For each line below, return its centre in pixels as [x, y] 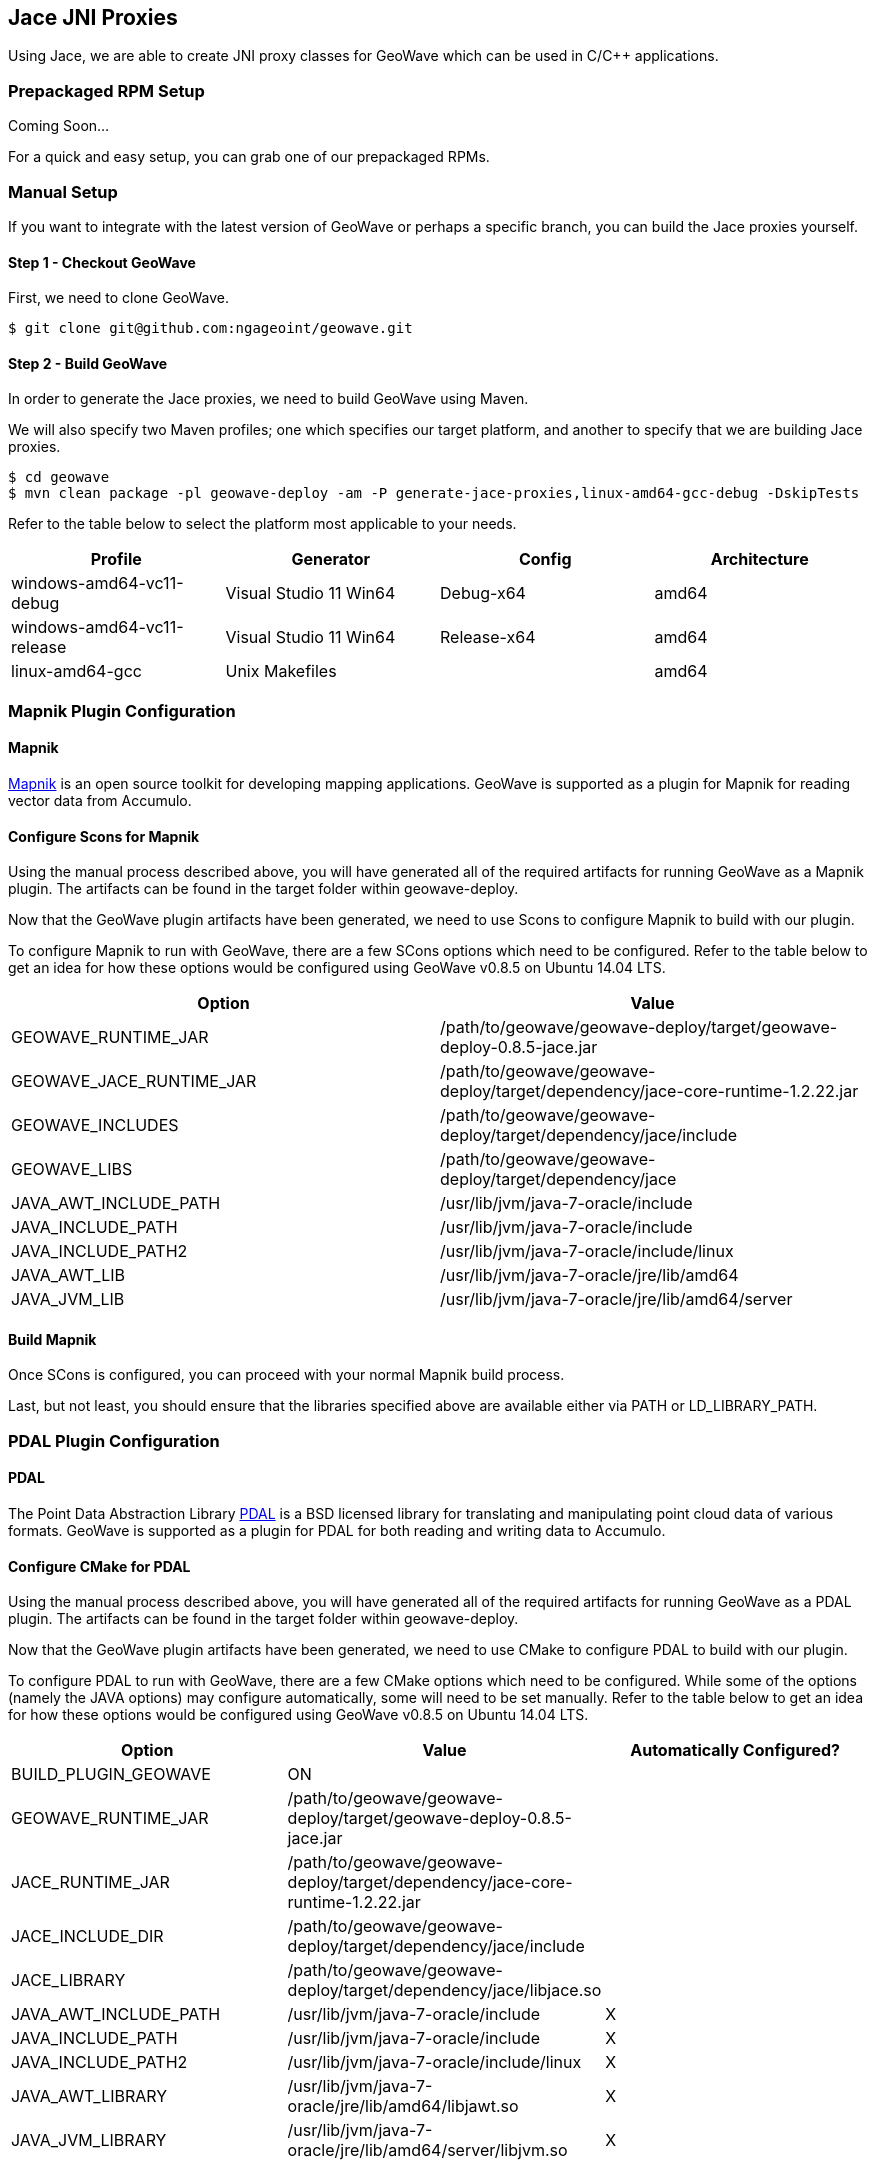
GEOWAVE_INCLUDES [95, 1125]
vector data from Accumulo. [100, 800]
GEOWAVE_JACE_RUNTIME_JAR [134, 1081]
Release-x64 [488, 637]
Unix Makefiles [281, 671]
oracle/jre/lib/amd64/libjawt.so [403, 2106]
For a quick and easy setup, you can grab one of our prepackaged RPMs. [249, 157]
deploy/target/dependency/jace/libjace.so [444, 1990]
